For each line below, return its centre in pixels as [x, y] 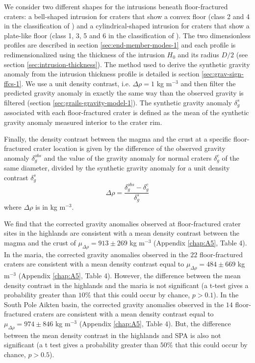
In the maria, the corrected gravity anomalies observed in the [96, 254]
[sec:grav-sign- [223, 74]
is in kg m [51, 207]
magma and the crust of [40, 242]
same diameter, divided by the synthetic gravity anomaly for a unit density [117, 168]
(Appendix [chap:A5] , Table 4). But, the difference [155, 323]
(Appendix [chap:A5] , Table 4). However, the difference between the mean [129, 276]
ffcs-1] [13, 83]
